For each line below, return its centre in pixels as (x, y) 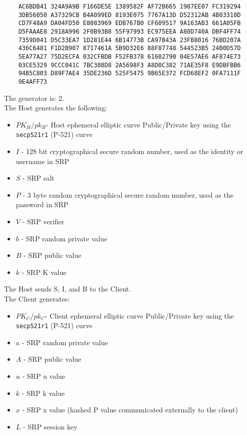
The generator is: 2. (34, 98)
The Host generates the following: (56, 108)
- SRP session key (50, 426)
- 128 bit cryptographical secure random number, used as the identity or (132, 151)
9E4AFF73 (33, 82)
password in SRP (42, 204)
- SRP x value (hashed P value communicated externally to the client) (130, 410)
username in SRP (43, 161)
